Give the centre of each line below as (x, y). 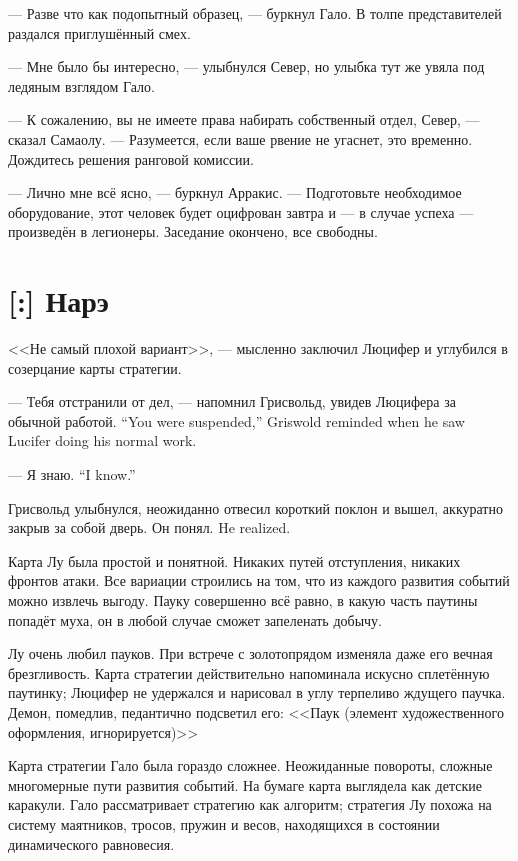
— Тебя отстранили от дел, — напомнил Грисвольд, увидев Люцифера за (232, 401)
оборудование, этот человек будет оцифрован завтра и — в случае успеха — (241, 211)
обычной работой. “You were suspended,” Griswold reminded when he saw (236, 420)
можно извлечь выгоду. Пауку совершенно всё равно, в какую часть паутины (243, 600)
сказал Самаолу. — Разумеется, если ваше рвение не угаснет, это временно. (240, 138)
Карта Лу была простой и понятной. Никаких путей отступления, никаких (234, 560)
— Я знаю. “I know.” (72, 474)
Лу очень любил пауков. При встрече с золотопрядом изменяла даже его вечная (250, 653)
